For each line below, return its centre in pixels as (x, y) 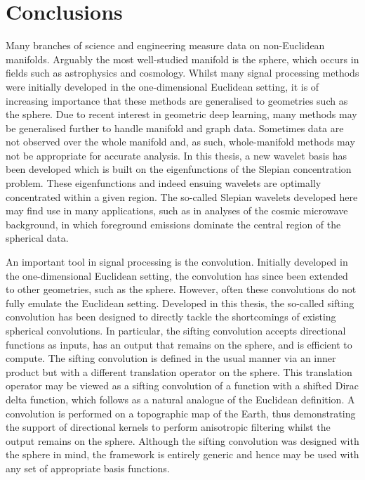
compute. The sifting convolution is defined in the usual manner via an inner (171, 358)
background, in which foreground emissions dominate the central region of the (173, 224)
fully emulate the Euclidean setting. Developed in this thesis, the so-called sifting (180, 303)
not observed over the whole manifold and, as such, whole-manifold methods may (180, 142)
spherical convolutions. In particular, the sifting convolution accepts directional (176, 330)
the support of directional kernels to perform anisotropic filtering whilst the (168, 427)
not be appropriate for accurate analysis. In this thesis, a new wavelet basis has (177, 155)
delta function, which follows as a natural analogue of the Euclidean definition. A (180, 399)
